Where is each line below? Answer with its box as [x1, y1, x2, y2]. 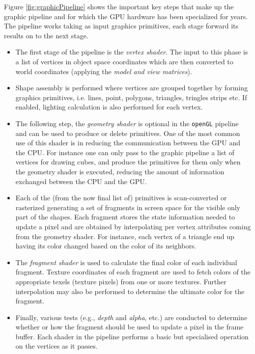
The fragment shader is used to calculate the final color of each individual [15, 257, 237, 267]
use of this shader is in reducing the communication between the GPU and [15, 137, 241, 148]
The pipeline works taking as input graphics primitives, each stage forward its [4, 21, 239, 31]
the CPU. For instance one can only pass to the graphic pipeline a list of [15, 147, 234, 157]
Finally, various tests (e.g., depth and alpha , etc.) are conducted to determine [15, 312, 248, 322]
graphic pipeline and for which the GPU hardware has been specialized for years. [4, 11, 248, 21]
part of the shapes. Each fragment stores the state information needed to [15, 212, 235, 222]
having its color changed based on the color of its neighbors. [15, 241, 197, 251]
